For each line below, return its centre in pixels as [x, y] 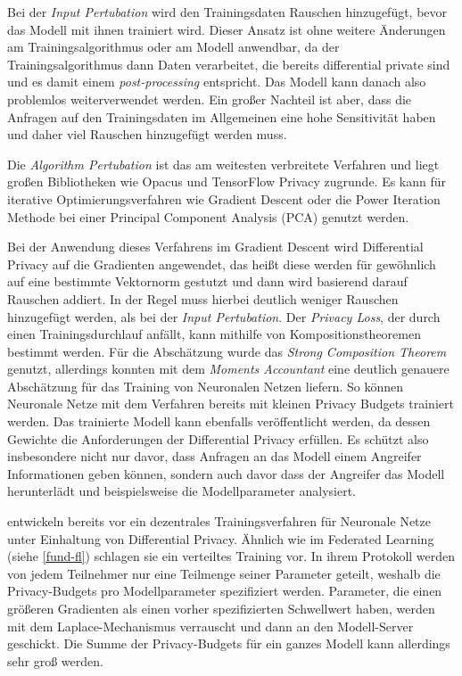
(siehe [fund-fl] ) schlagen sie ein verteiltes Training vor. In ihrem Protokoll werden [231, 556]
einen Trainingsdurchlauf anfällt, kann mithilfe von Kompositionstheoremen [214, 334]
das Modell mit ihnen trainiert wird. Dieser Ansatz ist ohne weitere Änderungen [227, 29]
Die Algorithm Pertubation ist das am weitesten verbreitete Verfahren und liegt [223, 164]
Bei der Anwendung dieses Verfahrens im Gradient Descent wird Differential [215, 247]
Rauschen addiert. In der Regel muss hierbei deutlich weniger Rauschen [203, 298]
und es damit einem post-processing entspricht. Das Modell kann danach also [217, 82]
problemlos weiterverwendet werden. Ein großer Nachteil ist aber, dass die [210, 99]
